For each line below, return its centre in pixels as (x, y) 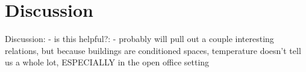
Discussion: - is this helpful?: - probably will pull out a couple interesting (139, 39)
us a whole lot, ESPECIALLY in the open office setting (107, 62)
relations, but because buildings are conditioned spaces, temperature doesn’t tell (153, 50)
